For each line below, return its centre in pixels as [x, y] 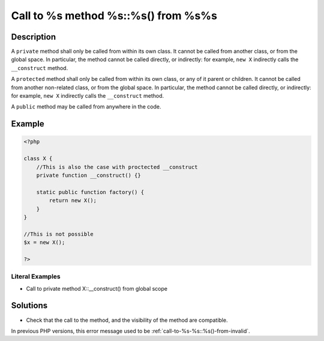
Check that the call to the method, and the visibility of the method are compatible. [127, 320]
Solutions [29, 306]
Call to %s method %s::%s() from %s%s [114, 16]
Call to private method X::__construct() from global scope [97, 288]
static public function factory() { [90, 192]
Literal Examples [36, 277]
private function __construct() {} [88, 175]
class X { [38, 159]
